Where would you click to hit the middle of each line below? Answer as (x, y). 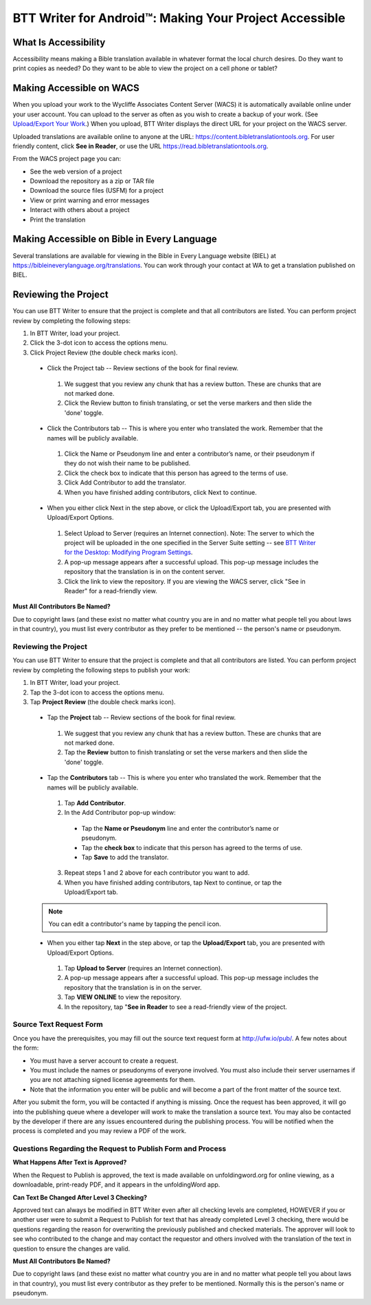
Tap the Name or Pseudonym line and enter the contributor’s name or (180, 828)
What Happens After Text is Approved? (70, 1163)
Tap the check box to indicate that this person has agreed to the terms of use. (192, 847)
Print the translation (58, 220)
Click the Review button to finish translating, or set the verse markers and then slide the (188, 403)
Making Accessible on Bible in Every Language (115, 239)
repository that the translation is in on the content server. (145, 572)
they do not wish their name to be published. (127, 463)
